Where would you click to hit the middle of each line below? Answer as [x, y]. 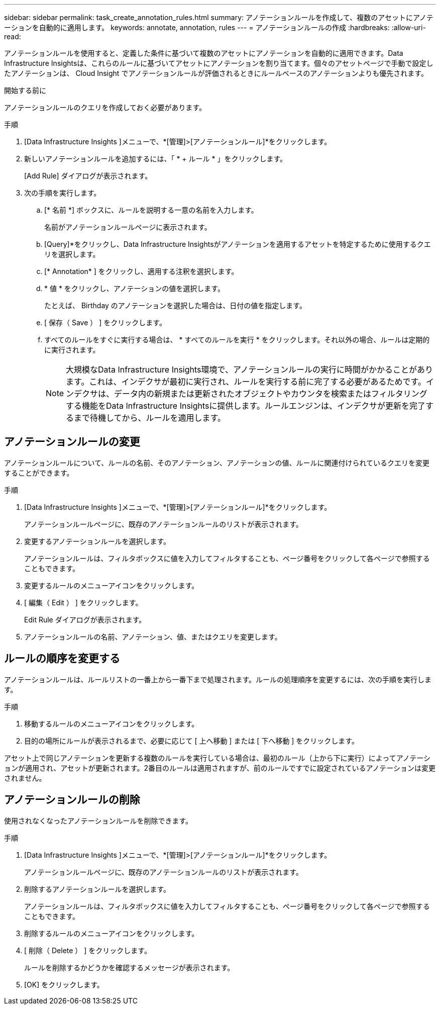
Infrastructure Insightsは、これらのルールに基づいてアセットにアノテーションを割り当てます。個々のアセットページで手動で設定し [219, 63]
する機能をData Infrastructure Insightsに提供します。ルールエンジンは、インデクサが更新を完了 [246, 406]
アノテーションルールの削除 [72, 800]
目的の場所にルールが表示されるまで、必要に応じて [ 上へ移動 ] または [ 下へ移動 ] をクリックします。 [191, 741]
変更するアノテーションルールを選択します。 [97, 541]
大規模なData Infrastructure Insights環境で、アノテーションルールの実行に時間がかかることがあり [250, 370]
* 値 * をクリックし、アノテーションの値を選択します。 [134, 288]
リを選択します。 [72, 254]
